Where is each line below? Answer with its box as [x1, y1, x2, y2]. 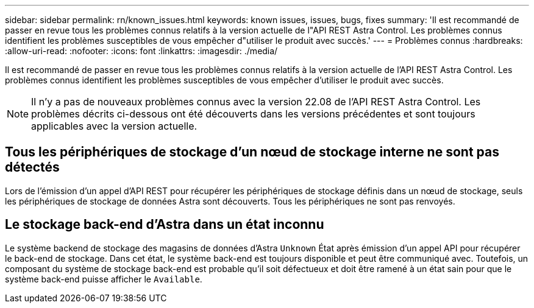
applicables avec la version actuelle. [31, 120, 198, 132]
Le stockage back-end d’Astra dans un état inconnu [5, 217, 324, 233]
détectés [5, 159, 60, 175]
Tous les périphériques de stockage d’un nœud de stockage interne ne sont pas [5, 144, 499, 160]
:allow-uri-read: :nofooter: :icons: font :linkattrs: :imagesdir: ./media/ [5, 46, 278, 56]
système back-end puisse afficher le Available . [5, 273, 202, 284]
